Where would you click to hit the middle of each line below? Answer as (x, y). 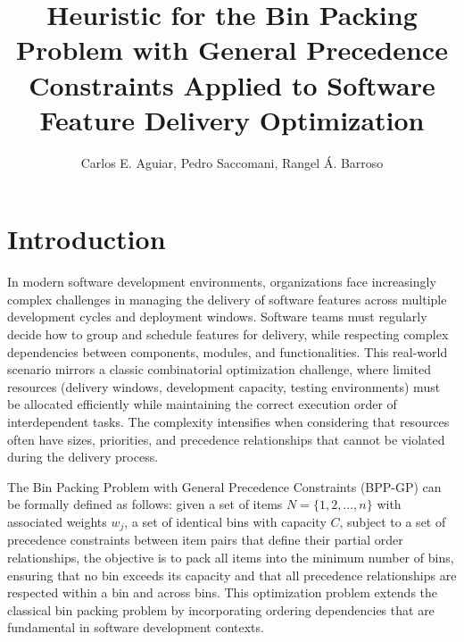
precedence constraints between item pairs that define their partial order (205, 540)
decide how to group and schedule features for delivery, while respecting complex (228, 334)
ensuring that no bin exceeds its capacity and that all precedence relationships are (232, 575)
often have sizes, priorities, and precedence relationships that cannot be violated (226, 439)
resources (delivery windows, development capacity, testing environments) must (224, 386)
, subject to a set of (393, 521)
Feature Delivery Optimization (232, 119)
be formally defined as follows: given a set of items (145, 504)
